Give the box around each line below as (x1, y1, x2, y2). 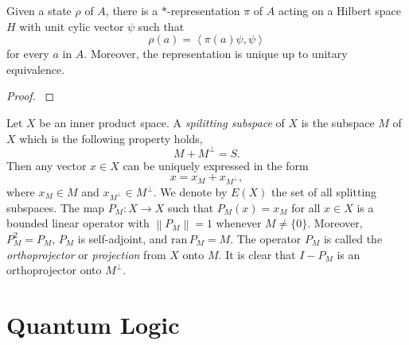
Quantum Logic (6, 308, 180, 340)
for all (291, 199, 321, 215)
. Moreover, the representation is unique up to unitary (84, 45, 348, 62)
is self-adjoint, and (77, 230, 168, 246)
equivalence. (6, 60, 65, 77)
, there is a (105, 2, 158, 18)
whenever (216, 215, 262, 231)
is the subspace (301, 114, 375, 130)
